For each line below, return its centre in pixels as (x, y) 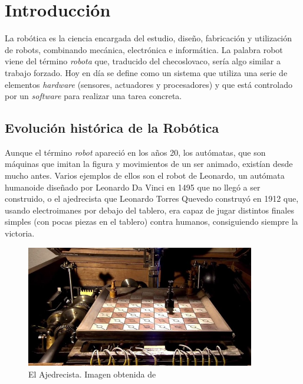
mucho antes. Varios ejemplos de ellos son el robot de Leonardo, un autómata (145, 175)
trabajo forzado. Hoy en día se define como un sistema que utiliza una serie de (146, 72)
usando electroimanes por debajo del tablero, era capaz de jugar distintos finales (149, 210)
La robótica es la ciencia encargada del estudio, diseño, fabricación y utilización (149, 38)
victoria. (20, 233)
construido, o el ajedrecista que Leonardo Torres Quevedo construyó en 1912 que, (152, 198)
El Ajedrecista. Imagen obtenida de (92, 374)
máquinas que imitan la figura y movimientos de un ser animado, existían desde (149, 164)
